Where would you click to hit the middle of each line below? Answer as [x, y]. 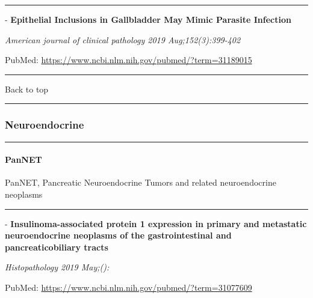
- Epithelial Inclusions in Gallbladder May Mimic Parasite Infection [148, 19]
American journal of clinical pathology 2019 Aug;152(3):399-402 [123, 39]
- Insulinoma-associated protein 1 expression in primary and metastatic [156, 223]
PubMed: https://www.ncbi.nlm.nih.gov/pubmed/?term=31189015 [129, 60]
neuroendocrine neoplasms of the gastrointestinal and [118, 235]
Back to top [27, 89]
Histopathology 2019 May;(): [57, 267]
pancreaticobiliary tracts [57, 247]
